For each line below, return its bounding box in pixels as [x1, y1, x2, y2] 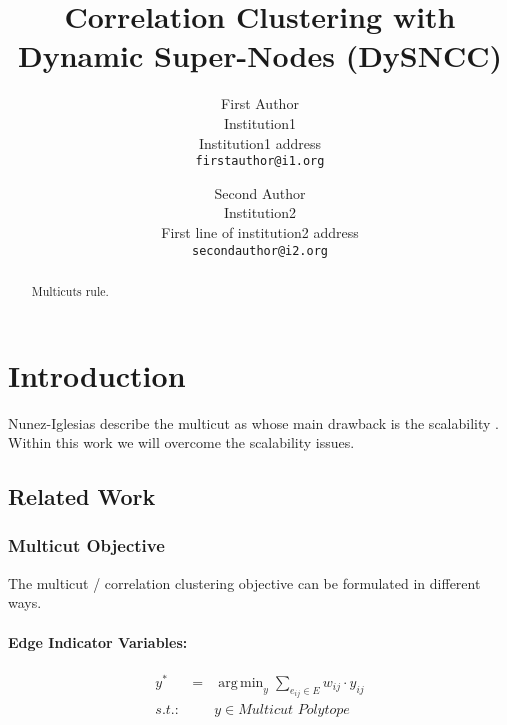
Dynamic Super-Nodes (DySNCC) [18, 35, 502, 76]
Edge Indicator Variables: [8, 631, 188, 652]
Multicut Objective [8, 533, 165, 558]
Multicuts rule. [31, 282, 109, 299]
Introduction [8, 354, 186, 395]
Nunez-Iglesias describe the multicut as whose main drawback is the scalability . [8, 412, 499, 433]
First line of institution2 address [161, 221, 359, 242]
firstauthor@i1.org [195, 154, 325, 169]
